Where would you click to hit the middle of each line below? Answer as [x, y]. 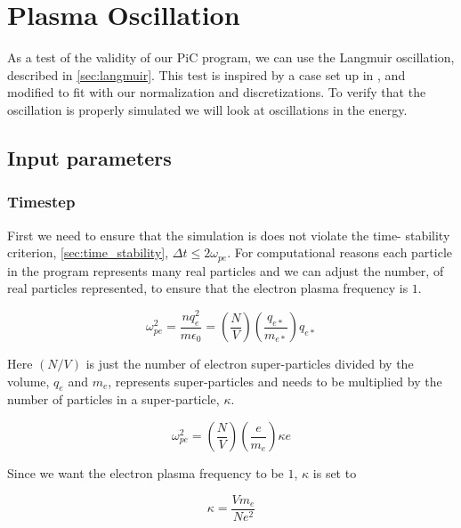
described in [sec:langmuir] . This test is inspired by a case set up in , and [206, 74]
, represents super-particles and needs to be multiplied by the [275, 381]
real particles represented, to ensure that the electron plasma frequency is [208, 288]
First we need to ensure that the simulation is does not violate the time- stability [229, 235]
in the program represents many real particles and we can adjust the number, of [226, 270]
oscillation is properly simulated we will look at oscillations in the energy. [207, 109]
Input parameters [89, 157]
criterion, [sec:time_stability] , [88, 252]
